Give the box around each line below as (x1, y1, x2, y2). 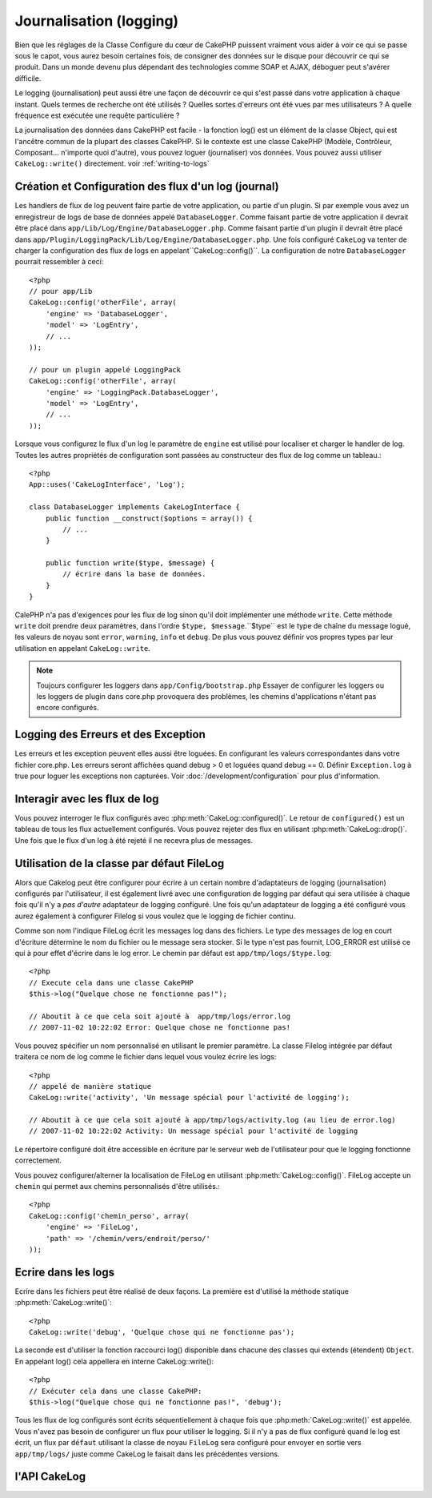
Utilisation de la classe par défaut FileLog (14, 857, 225, 870)
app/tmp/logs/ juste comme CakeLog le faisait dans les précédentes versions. (14, 1449, 280, 1459)
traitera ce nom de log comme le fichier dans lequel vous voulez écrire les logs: (14, 1052, 277, 1062)
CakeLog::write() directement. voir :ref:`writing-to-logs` (14, 159, 210, 168)
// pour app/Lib (29, 287, 93, 296)
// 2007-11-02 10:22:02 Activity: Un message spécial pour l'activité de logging (29, 1127, 358, 1136)
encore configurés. (36, 703, 99, 713)
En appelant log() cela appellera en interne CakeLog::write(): (14, 1356, 214, 1366)
